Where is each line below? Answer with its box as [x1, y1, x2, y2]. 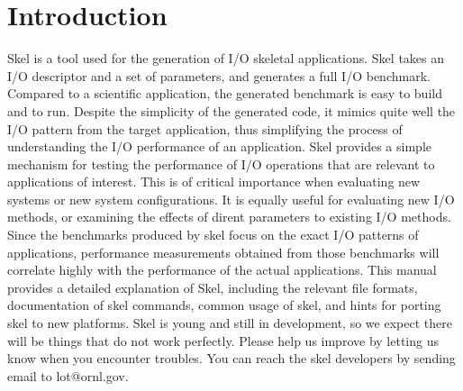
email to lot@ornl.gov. [7, 366, 129, 385]
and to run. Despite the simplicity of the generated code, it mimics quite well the [7, 101, 456, 120]
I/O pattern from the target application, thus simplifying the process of [7, 119, 403, 138]
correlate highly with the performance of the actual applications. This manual [7, 260, 437, 279]
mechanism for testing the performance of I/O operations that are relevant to [7, 154, 435, 173]
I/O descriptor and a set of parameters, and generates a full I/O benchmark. [7, 66, 431, 85]
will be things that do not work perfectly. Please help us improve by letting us [7, 331, 439, 350]
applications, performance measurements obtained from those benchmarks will [7, 242, 440, 261]
